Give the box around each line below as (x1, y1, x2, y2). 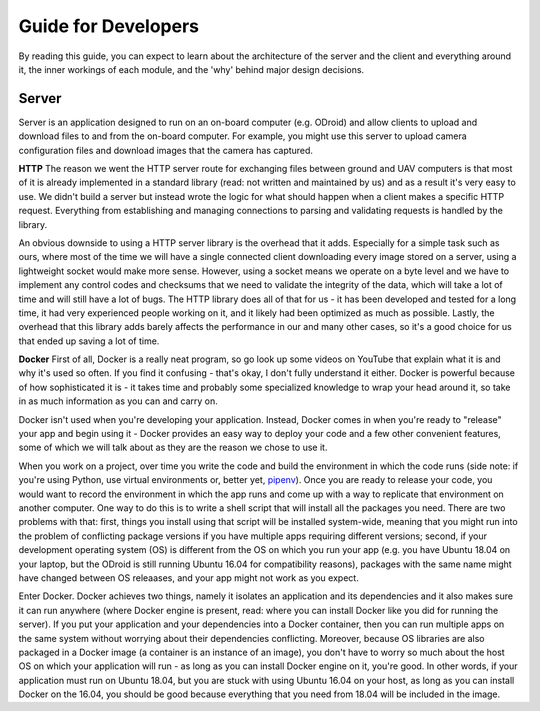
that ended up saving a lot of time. (18, 335, 160, 347)
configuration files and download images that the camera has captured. (18, 144, 314, 156)
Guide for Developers (18, 15, 200, 37)
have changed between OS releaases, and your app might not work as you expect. (18, 571, 359, 584)
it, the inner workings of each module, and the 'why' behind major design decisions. (18, 63, 365, 75)
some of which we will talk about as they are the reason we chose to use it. (18, 441, 328, 454)
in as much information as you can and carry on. (18, 395, 219, 407)
